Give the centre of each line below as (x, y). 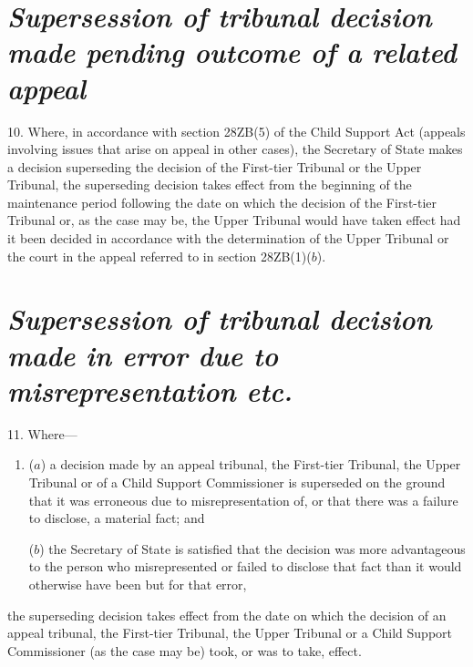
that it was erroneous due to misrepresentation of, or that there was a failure (243, 500)
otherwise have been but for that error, (138, 584)
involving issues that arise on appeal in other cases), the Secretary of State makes (235, 149)
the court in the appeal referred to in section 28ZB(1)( (159, 256)
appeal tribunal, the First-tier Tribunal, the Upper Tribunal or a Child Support (230, 633)
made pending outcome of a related (232, 52)
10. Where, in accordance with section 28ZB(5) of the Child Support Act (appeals (236, 131)
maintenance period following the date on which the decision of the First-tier (222, 202)
